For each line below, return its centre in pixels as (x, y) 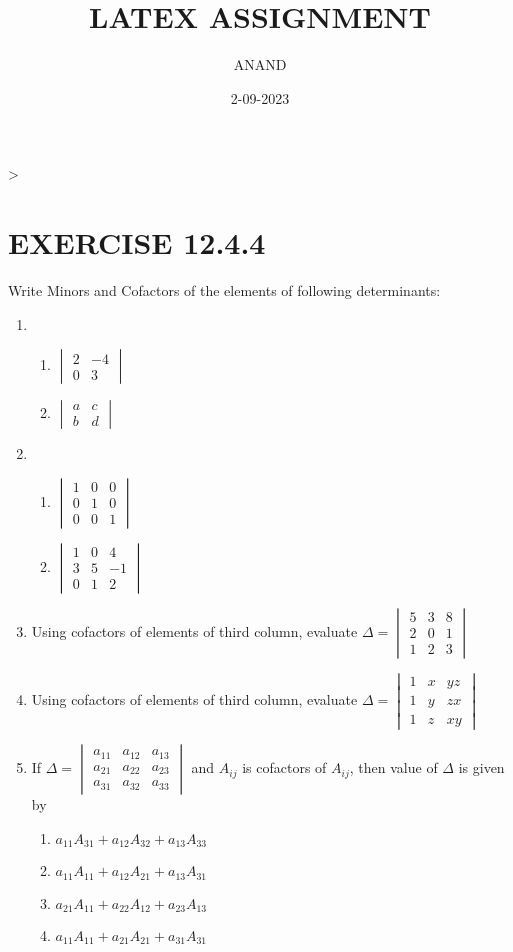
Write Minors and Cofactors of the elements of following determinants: (224, 290)
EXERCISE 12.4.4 (137, 242)
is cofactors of (284, 767)
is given (481, 767)
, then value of (393, 767)
